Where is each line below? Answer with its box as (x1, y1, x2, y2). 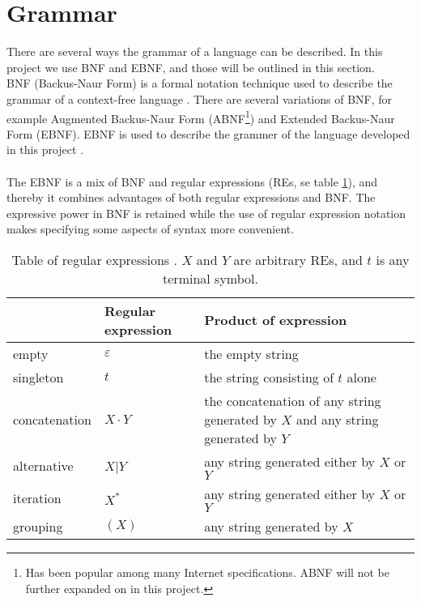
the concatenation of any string (204, 391, 381, 410)
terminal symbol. (163, 268, 258, 288)
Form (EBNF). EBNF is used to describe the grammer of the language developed (6, 125, 410, 142)
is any (376, 250, 410, 269)
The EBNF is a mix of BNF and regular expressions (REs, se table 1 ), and (6, 173, 378, 190)
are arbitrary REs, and (233, 250, 364, 269)
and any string (296, 409, 379, 429)
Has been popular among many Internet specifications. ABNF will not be (25, 563, 389, 580)
